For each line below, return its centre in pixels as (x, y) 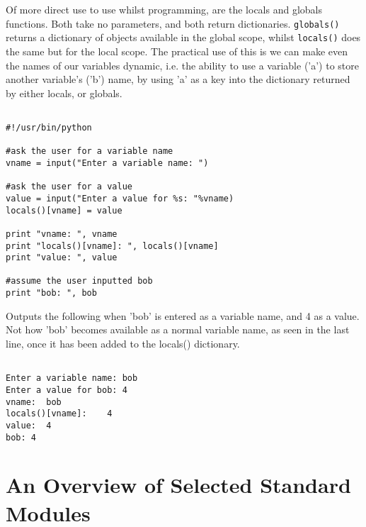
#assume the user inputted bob (79, 281)
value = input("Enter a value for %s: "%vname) (120, 198)
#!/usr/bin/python (49, 127)
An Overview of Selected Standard (178, 485)
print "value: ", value (62, 258)
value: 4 (29, 425)
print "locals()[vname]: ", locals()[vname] (112, 246)
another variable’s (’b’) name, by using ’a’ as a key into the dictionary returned (178, 79)
